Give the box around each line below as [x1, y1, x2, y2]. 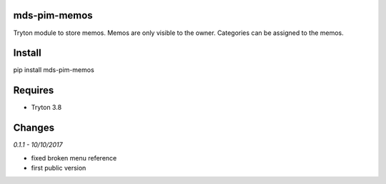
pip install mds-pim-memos [13, 66, 94, 74]
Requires [13, 84, 54, 96]
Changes [13, 122, 55, 134]
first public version [31, 164, 86, 173]
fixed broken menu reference [31, 153, 117, 162]
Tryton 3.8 [31, 103, 62, 112]
